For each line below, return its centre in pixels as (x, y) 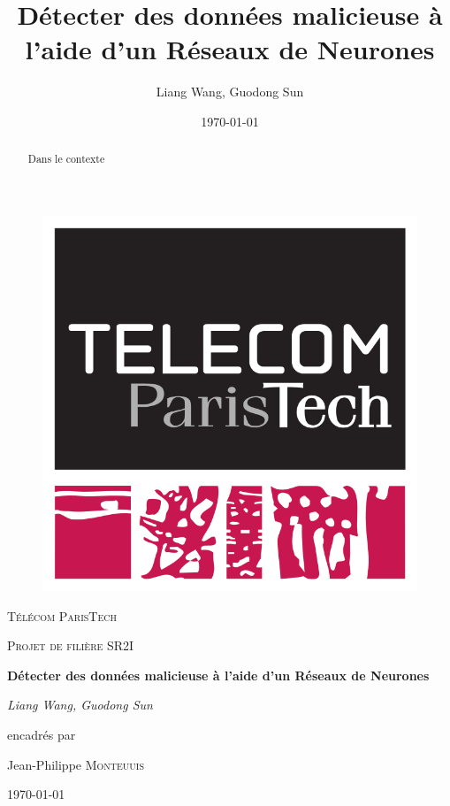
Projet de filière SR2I (71, 645)
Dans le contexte (66, 159)
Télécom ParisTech (62, 615)
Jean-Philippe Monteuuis (76, 764)
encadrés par (42, 734)
